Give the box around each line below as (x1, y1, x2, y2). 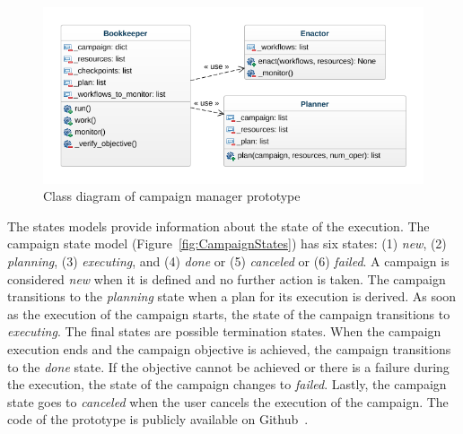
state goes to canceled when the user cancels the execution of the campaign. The (7, 392, 449, 411)
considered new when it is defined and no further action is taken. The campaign (7, 269, 446, 288)
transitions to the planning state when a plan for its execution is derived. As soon (7, 287, 457, 306)
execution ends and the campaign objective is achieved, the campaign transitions (7, 339, 451, 358)
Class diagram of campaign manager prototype (43, 187, 301, 205)
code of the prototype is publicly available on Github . (7, 410, 309, 429)
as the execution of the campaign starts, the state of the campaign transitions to (7, 304, 450, 323)
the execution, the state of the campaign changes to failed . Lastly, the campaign (7, 375, 447, 394)
